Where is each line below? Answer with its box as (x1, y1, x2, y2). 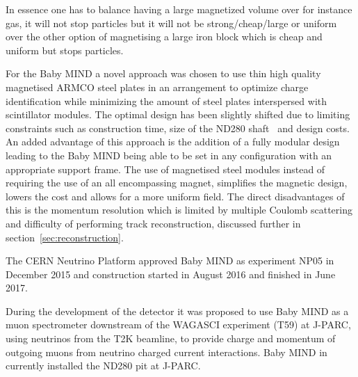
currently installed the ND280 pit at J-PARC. (6, 358, 201, 373)
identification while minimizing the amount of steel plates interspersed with (6, 93, 327, 108)
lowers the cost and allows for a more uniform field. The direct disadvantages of (6, 188, 345, 203)
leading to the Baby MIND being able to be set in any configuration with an (6, 147, 332, 162)
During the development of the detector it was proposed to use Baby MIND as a (6, 303, 349, 318)
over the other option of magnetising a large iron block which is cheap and (6, 29, 323, 44)
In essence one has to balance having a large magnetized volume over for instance (6, 2, 352, 16)
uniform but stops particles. (6, 42, 124, 57)
